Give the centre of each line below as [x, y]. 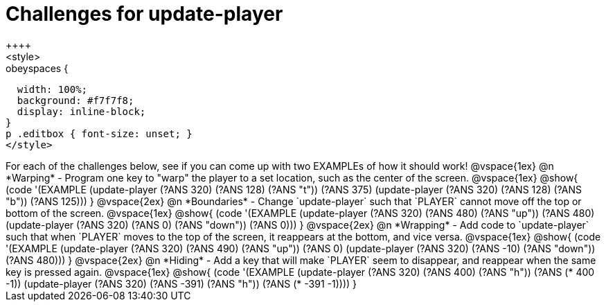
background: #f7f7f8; [75, 100]
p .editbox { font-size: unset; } [99, 133]
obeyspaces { [37, 68]
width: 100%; [52, 89]
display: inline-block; [81, 111]
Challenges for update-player [144, 14]
